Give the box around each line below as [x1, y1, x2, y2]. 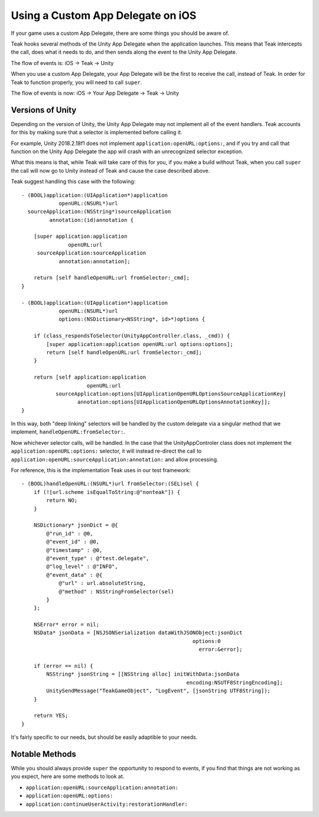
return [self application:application [33, 374, 147, 381]
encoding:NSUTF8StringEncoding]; [186, 679, 284, 686]
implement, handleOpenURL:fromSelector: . [11, 428, 125, 435]
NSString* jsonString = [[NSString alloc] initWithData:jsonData [46, 671, 240, 677]
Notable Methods [11, 749, 77, 759]
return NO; [46, 497, 78, 504]
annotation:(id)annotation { [49, 217, 134, 223]
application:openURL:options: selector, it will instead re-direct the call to [11, 447, 202, 455]
